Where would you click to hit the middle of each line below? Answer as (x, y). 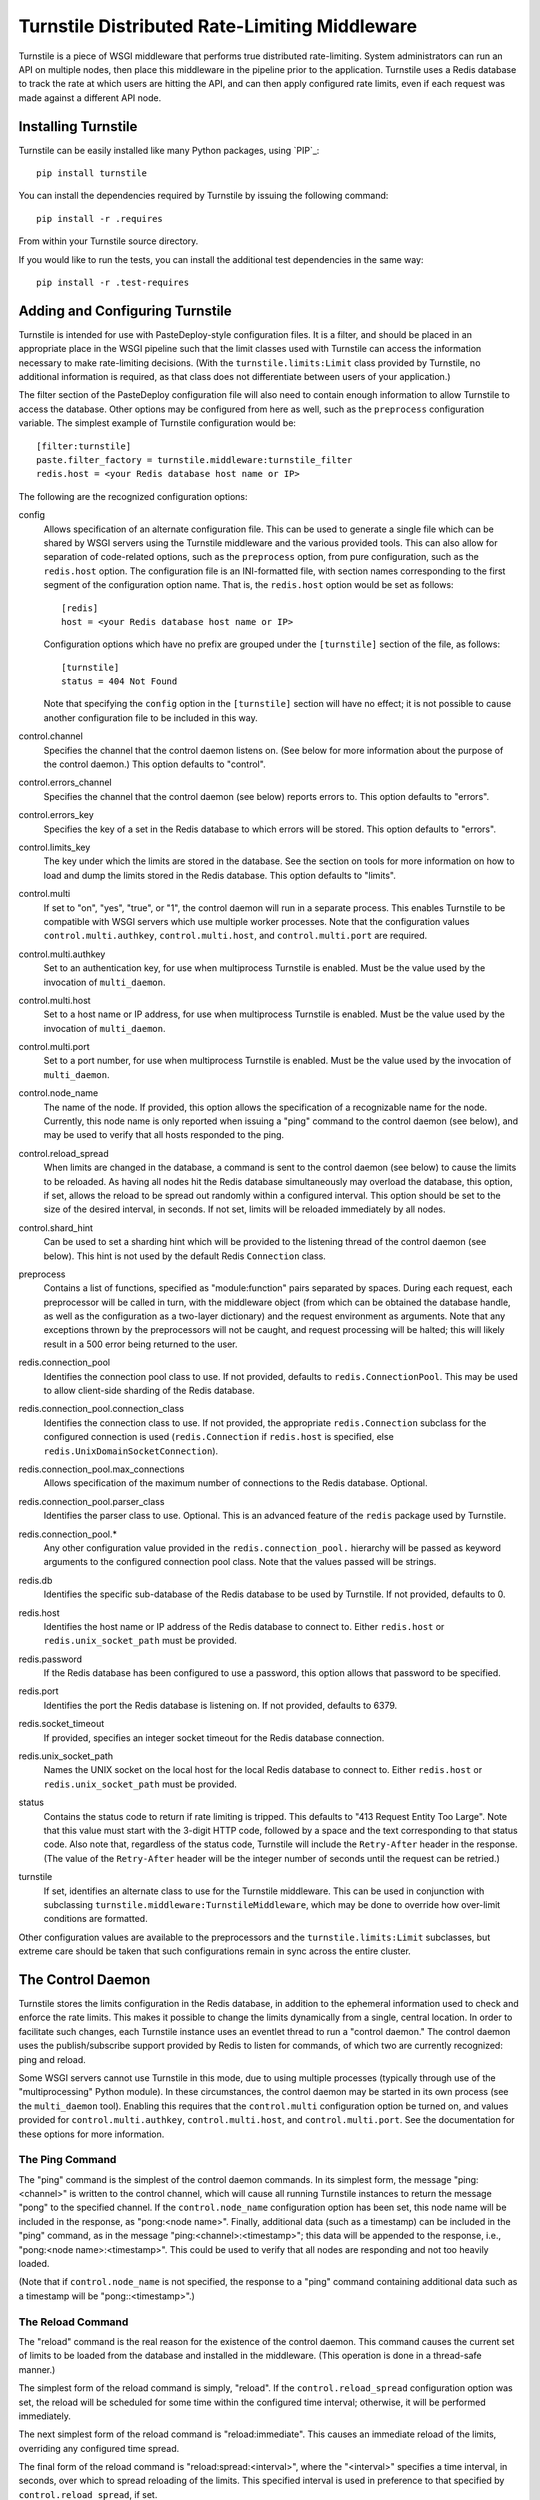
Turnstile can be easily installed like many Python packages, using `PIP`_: (169, 150)
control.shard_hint (56, 1227)
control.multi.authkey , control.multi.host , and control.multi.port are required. (235, 936)
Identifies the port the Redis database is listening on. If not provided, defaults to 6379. (220, 1705)
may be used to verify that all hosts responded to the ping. (164, 1135)
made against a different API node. (90, 97)
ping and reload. (52, 2059)
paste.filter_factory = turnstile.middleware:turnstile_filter (194, 460)
